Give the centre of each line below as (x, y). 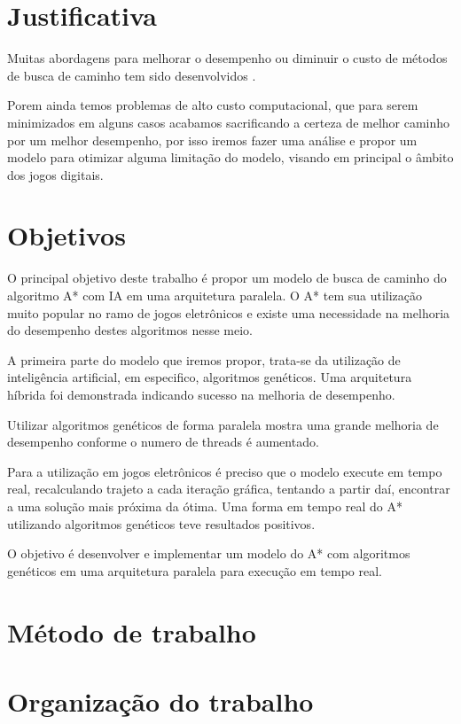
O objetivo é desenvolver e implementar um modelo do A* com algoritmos (209, 553)
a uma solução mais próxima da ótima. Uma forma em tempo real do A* (205, 506)
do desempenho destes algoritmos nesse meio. (130, 330)
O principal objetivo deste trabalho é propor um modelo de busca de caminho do (227, 278)
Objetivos (66, 235)
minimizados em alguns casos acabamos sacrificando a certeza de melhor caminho (229, 122)
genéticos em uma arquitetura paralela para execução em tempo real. (195, 570)
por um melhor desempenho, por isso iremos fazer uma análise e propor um (212, 140)
